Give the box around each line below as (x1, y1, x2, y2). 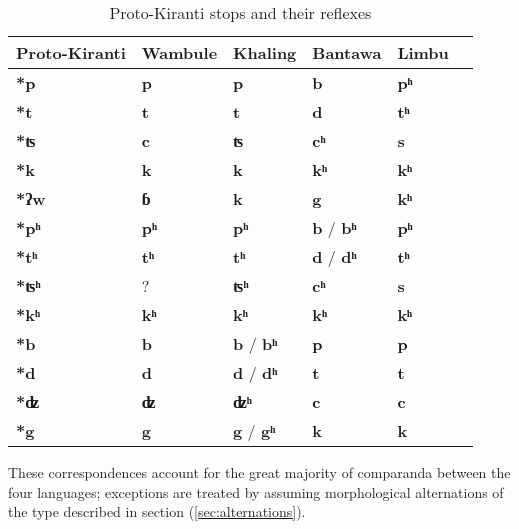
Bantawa (312, 41, 382, 64)
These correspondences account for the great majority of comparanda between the (8, 462, 511, 482)
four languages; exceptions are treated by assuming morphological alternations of (8, 481, 504, 502)
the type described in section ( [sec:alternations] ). (8, 501, 306, 522)
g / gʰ (233, 419, 276, 442)
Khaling (233, 41, 297, 64)
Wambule (141, 41, 218, 64)
